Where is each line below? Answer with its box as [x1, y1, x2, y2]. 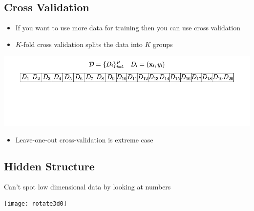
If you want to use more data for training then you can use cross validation [15, 23, 240, 33]
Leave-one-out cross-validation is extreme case [15, 134, 153, 144]
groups [152, 39, 173, 49]
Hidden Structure [4, 158, 95, 173]
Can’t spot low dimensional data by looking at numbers [4, 181, 171, 191]
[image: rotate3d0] [4, 200, 67, 208]
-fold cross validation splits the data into [21, 39, 143, 49]
